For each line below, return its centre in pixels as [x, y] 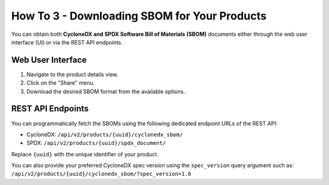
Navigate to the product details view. [73, 74]
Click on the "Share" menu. [61, 83]
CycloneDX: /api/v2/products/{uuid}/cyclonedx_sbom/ [104, 134]
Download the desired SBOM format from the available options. [106, 91]
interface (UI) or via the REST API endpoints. [67, 42]
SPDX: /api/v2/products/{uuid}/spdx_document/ [96, 143]
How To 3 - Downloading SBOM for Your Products [139, 16]
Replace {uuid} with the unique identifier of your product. [85, 154]
